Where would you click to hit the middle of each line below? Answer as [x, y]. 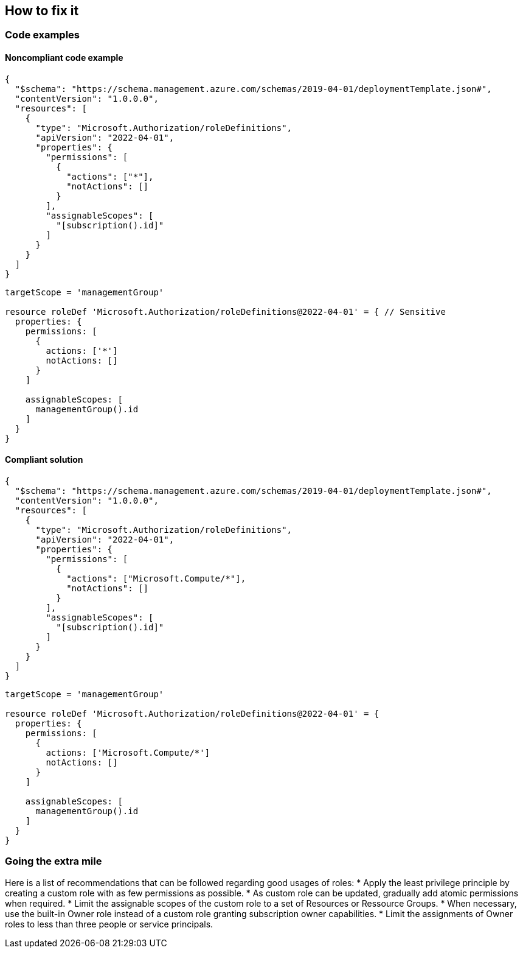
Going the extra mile [54, 861]
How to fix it [42, 11]
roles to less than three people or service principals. [109, 924]
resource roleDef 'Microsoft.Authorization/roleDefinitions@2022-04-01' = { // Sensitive [225, 311]
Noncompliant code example [64, 58]
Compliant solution [44, 460]
